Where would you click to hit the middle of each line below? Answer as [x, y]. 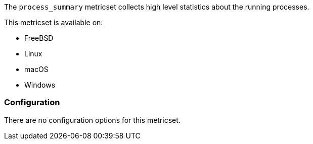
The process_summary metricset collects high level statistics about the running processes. [157, 7]
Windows [40, 85]
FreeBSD [39, 38]
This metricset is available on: [54, 22]
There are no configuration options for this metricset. [92, 120]
